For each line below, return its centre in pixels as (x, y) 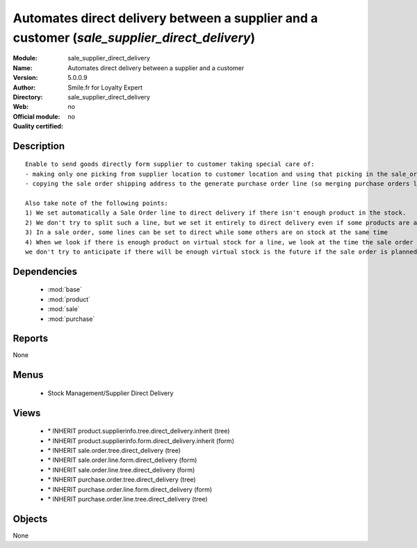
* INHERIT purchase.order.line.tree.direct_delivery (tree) (128, 499)
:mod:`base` (65, 290)
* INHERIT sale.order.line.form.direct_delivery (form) (122, 460)
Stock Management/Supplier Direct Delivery (111, 393)
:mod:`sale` (64, 309)
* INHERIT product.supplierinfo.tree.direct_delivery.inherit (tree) (139, 431)
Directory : (28, 97)
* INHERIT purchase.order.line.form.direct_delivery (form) (130, 489)
